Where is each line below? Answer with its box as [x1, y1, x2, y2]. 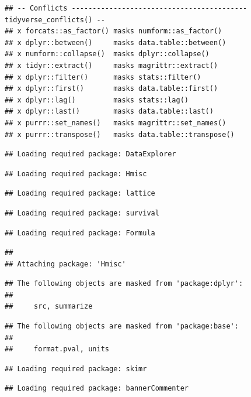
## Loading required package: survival [5, 208, 159, 217]
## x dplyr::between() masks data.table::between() [5, 38, 226, 47]
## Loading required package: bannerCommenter [5, 384, 189, 393]
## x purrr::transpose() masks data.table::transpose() [5, 130, 235, 139]
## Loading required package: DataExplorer [5, 150, 176, 159]
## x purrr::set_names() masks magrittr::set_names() [5, 118, 226, 127]
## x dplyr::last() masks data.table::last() [5, 107, 214, 116]
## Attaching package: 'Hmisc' [5, 259, 126, 268]
